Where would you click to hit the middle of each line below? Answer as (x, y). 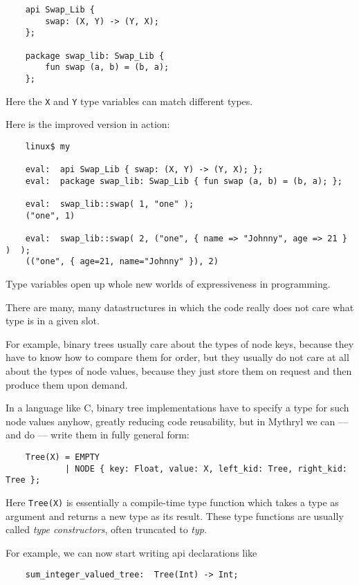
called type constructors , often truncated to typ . (106, 529)
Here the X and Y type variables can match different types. (129, 101)
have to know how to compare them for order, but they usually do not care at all (177, 357)
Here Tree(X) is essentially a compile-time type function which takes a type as (172, 502)
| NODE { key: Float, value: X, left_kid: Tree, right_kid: (206, 468)
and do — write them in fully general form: (98, 435)
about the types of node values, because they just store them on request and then (179, 371)
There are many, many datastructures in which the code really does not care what (180, 307)
